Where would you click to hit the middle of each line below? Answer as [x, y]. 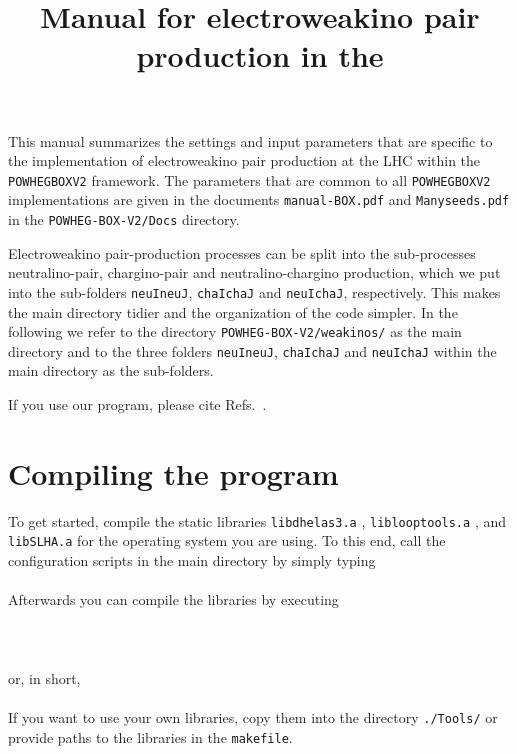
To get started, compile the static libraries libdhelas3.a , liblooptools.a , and [257, 520]
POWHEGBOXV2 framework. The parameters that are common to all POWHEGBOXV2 [249, 179]
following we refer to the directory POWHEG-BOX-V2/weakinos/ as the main [235, 331]
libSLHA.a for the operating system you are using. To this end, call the [227, 540]
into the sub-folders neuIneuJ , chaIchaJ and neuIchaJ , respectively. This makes [254, 291]
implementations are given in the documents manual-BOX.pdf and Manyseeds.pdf [259, 199]
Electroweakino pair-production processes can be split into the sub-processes [242, 252]
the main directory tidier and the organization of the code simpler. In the [233, 311]
